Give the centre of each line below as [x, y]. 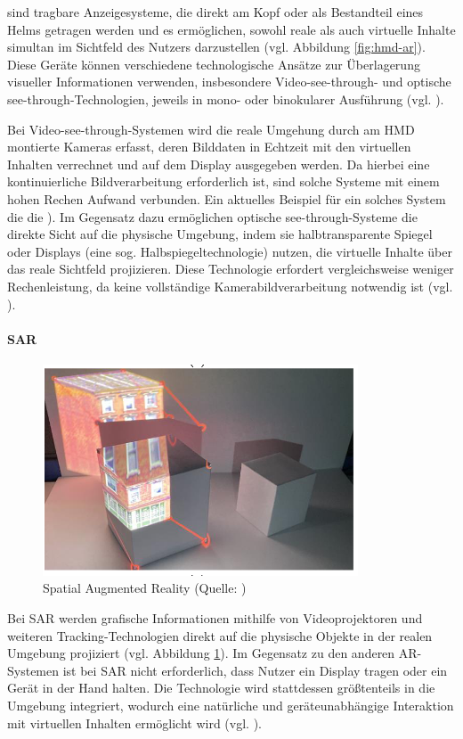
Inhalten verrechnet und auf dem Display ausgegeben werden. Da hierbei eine [219, 164]
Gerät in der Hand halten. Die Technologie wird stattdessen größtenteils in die [221, 688]
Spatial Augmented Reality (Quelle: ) [145, 588]
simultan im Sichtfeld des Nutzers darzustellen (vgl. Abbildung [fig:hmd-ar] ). [216, 47]
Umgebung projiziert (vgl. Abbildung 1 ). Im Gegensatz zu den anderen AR [212, 653]
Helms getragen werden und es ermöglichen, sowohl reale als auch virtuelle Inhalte [231, 29]
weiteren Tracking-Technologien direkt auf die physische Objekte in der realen [220, 635]
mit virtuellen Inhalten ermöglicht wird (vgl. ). [134, 723]
